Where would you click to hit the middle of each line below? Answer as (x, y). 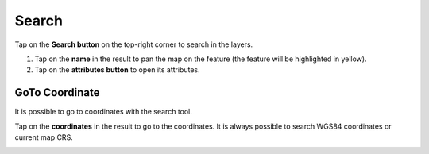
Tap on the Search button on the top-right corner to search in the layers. (134, 44)
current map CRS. (44, 137)
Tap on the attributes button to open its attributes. (117, 70)
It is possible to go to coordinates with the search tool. (103, 112)
